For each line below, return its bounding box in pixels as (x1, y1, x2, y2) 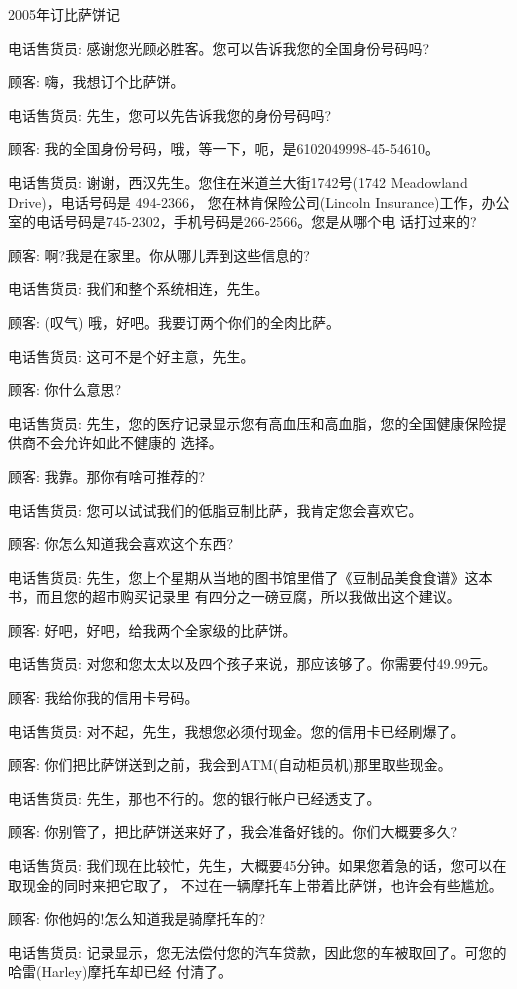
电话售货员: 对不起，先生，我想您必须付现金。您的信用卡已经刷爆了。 (8, 720, 465, 741)
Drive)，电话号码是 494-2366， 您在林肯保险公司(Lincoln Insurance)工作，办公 (8, 191, 510, 212)
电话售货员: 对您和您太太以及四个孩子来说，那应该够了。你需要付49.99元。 (8, 653, 497, 674)
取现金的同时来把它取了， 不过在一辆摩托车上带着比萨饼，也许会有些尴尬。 (8, 874, 503, 895)
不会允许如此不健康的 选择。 (35, 432, 223, 453)
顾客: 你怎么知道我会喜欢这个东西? (8, 533, 234, 554)
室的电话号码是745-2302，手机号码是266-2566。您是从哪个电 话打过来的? (8, 211, 477, 232)
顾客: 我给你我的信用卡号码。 (8, 687, 199, 708)
